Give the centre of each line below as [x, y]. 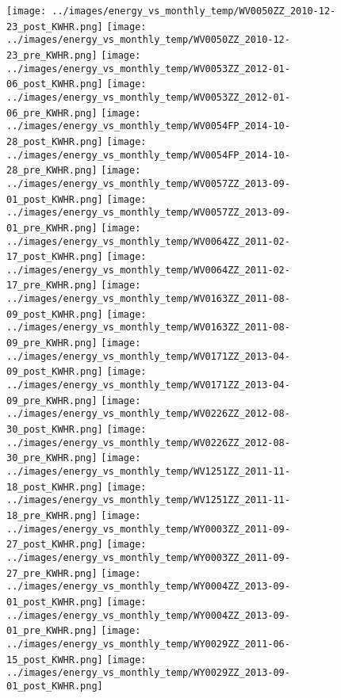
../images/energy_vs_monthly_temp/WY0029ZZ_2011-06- [148, 644]
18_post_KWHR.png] [55, 487]
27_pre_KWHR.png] [52, 573]
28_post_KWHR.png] [55, 141]
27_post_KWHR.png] [55, 545]
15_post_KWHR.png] [55, 660]
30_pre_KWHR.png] [52, 458]
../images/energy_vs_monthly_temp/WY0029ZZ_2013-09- [148, 673]
